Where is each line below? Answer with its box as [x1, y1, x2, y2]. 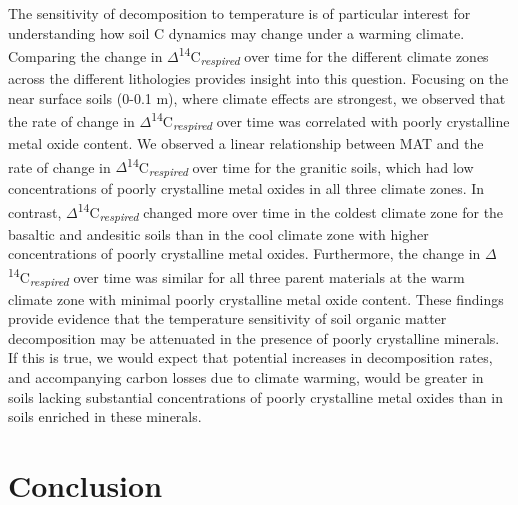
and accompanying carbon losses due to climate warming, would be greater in [8, 367, 484, 388]
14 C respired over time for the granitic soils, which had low [127, 153, 474, 179]
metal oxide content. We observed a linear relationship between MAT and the [8, 132, 484, 153]
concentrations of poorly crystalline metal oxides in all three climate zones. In [8, 178, 485, 199]
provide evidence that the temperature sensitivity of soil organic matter [8, 308, 447, 329]
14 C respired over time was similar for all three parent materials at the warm [8, 263, 465, 290]
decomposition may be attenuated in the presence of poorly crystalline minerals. [8, 327, 500, 348]
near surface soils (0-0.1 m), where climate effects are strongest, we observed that [8, 87, 506, 108]
